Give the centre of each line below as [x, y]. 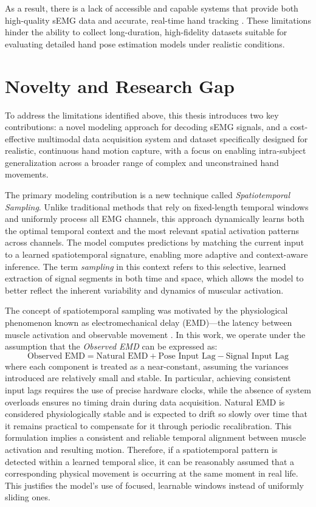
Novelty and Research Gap [120, 85]
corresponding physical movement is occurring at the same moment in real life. [152, 473]
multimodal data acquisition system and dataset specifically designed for [173, 138]
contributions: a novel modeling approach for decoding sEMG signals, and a [146, 127]
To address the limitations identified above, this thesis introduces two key [142, 115]
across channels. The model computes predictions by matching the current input [155, 242]
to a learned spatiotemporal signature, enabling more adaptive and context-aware [156, 254]
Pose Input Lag [187, 356]
